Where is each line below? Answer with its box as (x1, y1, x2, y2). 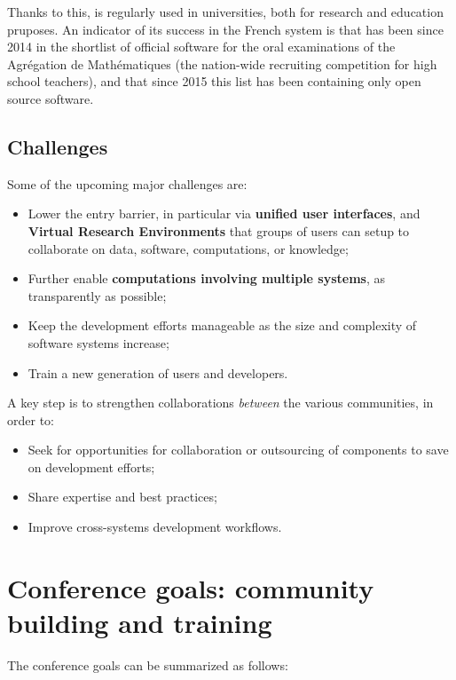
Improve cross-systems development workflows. (28, 518, 282, 536)
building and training (7, 605, 272, 641)
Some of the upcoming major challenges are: (7, 174, 248, 193)
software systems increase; (28, 333, 169, 352)
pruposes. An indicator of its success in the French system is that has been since (7, 20, 444, 38)
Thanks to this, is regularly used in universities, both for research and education (7, 3, 444, 20)
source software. (7, 89, 94, 107)
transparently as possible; (28, 286, 167, 304)
